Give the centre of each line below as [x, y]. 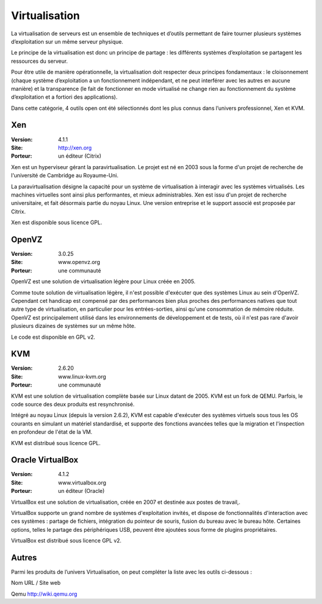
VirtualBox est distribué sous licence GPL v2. [66, 541]
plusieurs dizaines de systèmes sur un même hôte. [73, 326]
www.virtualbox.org [82, 482]
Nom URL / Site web [36, 583]
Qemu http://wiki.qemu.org [44, 594]
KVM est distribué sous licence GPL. [56, 443]
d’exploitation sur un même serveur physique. [67, 41]
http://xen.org [75, 148]
